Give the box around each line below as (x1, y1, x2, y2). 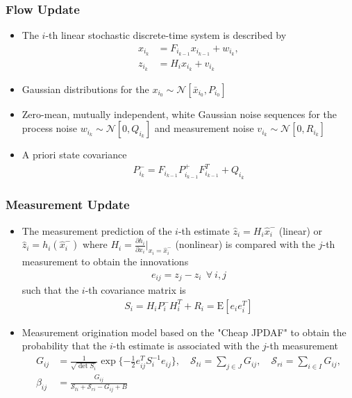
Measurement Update (6, 196, 130, 213)
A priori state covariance (22, 147, 127, 162)
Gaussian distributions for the (22, 81, 149, 96)
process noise (22, 121, 77, 135)
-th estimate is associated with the (112, 338, 260, 353)
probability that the (22, 338, 107, 353)
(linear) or (278, 223, 323, 238)
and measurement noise (154, 121, 254, 135)
